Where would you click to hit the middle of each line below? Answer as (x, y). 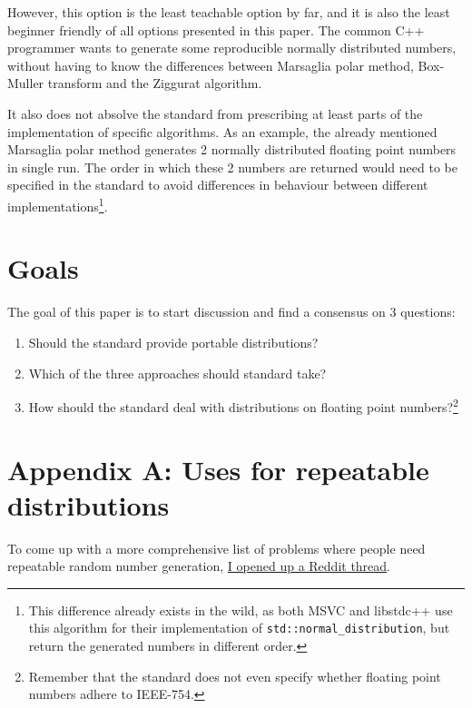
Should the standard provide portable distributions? (173, 342)
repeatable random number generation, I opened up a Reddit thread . (199, 566)
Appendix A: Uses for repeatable (218, 469)
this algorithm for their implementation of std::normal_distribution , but (239, 628)
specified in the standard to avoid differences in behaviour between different (218, 185)
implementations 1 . (58, 204)
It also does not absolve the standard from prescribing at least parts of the (215, 113)
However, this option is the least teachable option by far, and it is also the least (229, 12)
